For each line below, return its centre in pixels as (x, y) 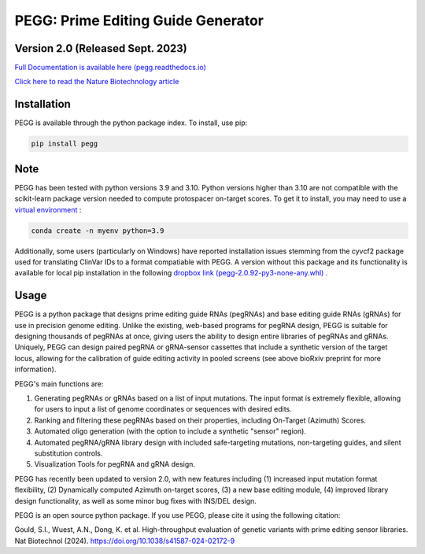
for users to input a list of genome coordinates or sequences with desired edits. (163, 409)
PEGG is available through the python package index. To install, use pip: (131, 123)
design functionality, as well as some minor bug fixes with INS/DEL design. (136, 500)
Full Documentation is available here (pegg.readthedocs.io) (110, 68)
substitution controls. (68, 453)
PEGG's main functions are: (59, 384)
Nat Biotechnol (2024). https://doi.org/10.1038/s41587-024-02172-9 (125, 541)
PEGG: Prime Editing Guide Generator (139, 20)
